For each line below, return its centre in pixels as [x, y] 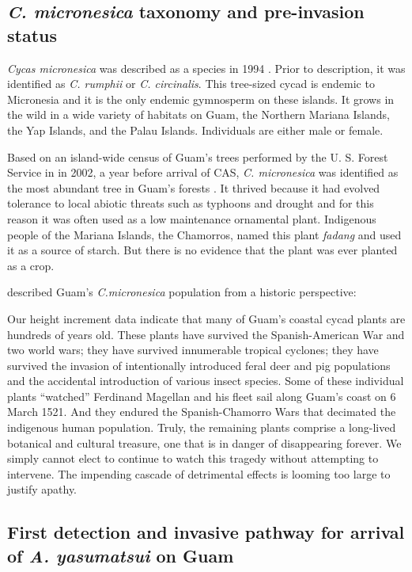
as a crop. [31, 265]
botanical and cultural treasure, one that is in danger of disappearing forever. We [204, 442]
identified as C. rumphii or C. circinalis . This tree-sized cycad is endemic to [191, 84]
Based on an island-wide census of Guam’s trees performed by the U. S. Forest [198, 156]
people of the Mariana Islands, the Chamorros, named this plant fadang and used [204, 234]
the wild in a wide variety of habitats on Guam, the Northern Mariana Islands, [198, 114]
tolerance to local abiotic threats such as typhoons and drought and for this [191, 203]
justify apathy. [42, 489]
